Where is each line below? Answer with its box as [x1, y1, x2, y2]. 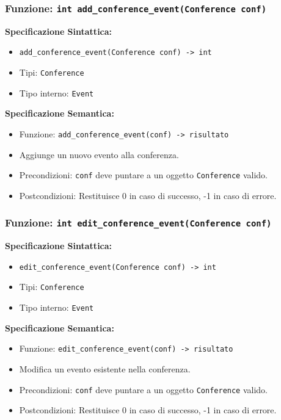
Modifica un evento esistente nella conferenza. [19, 363, 191, 375]
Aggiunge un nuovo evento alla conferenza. [19, 148, 179, 161]
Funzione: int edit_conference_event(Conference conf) [5, 215, 272, 230]
